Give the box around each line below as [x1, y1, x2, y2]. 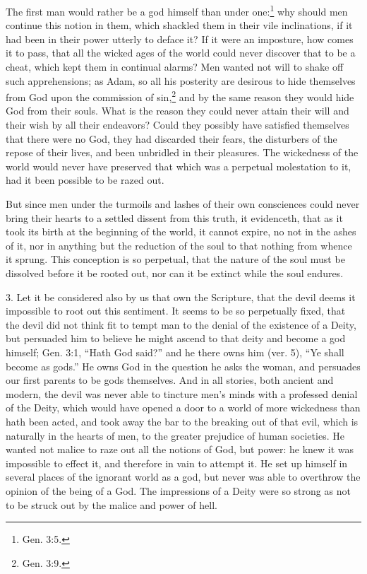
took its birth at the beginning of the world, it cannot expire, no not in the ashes [6, 224, 356, 239]
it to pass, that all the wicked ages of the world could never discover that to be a [6, 45, 356, 60]
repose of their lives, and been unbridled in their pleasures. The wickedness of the [6, 145, 359, 160]
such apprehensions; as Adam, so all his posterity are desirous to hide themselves [6, 73, 356, 88]
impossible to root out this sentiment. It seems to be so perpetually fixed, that [6, 303, 346, 318]
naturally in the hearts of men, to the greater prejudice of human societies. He [6, 428, 344, 443]
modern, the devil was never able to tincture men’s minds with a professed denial [6, 386, 358, 401]
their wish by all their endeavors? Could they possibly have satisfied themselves [6, 117, 349, 132]
